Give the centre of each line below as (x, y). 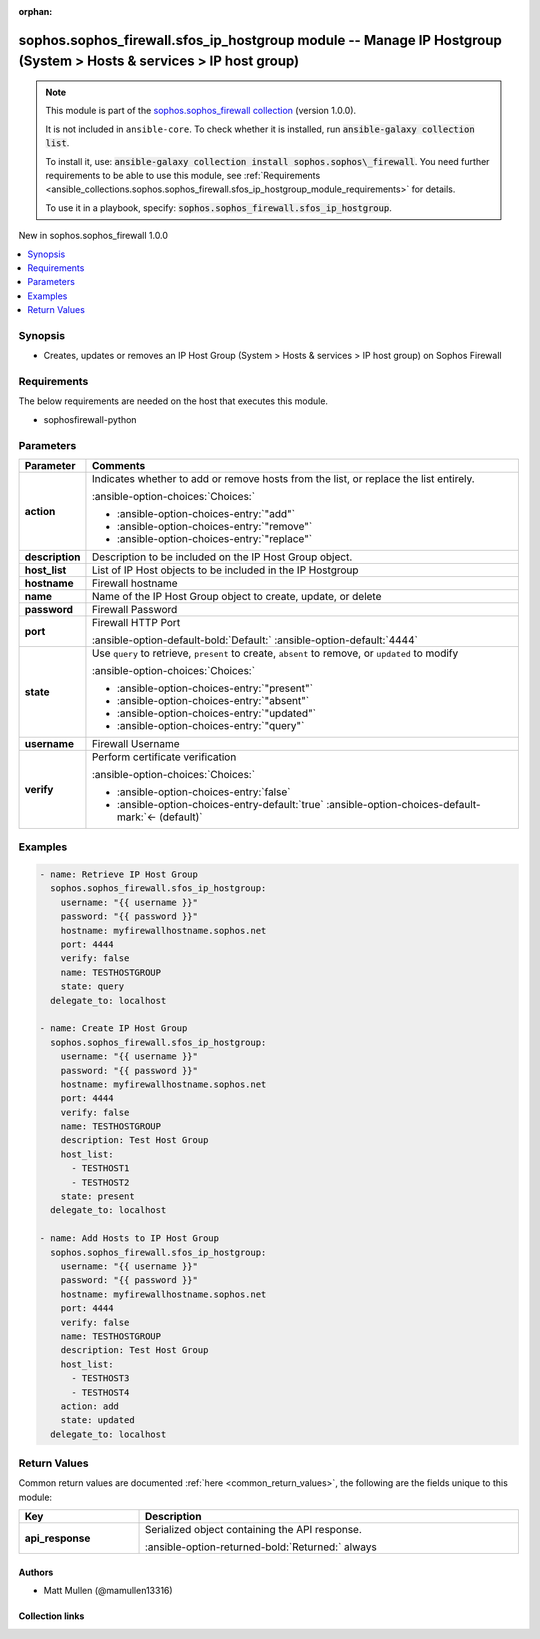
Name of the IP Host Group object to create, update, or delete (236, 596)
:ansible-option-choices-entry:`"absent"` (213, 700)
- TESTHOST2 (100, 1182)
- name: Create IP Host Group (113, 1028)
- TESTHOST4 (100, 1392)
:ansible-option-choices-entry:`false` (203, 792)
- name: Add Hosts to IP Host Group (129, 1238)
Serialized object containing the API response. (253, 1530)
